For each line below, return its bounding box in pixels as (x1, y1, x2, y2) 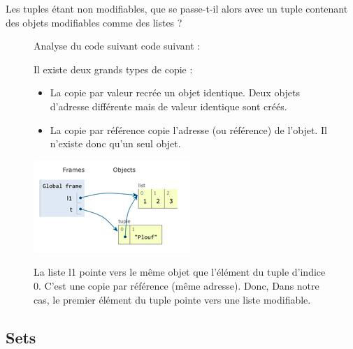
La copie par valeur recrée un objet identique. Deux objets (50, 85, 301, 100)
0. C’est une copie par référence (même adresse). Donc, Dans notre (34, 278, 319, 292)
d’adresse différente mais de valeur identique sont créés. (50, 98, 287, 113)
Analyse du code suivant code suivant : (34, 38, 201, 53)
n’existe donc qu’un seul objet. (50, 136, 181, 151)
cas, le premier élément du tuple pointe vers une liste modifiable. (34, 292, 311, 306)
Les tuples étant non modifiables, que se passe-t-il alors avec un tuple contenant (6, 1, 348, 15)
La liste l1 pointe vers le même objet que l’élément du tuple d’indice (34, 265, 326, 279)
